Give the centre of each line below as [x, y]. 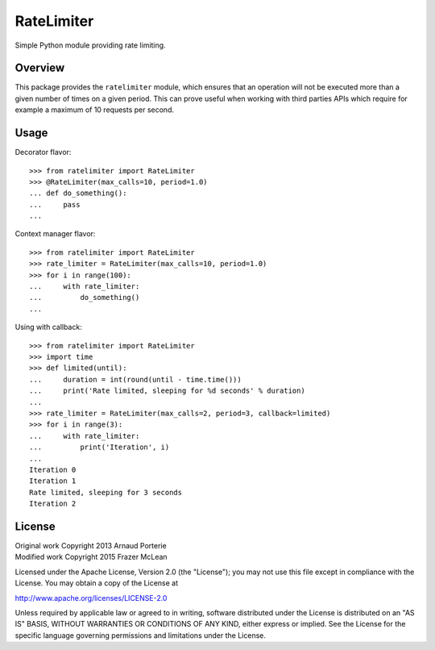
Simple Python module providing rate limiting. [90, 45]
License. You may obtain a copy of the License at [97, 583]
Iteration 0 [53, 469]
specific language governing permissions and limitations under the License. [140, 635]
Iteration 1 [53, 481]
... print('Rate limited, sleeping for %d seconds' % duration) [167, 391]
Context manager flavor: [55, 234]
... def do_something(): [78, 193]
